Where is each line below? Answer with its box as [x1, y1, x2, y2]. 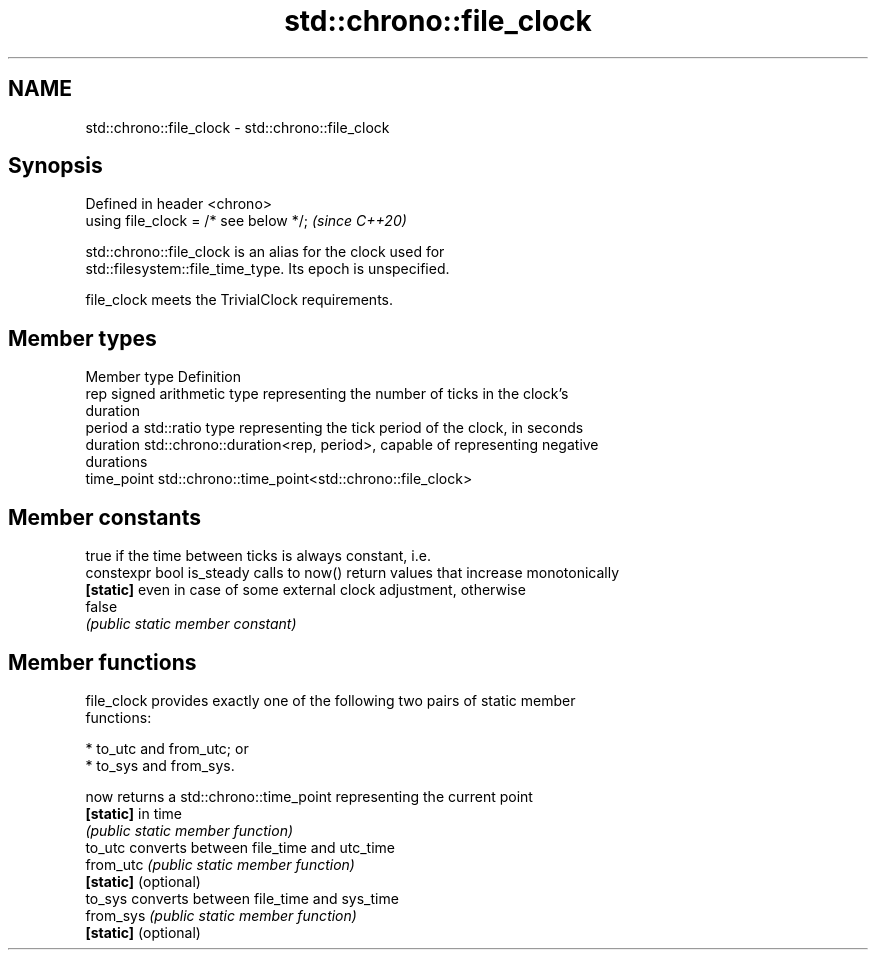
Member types [8, 325, 157, 351]
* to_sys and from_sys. [85, 756, 235, 774]
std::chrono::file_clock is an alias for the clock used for [85, 243, 445, 261]
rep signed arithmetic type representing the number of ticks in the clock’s [85, 385, 569, 403]
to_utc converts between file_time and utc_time [85, 838, 395, 856]
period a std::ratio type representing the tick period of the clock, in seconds [85, 419, 584, 437]
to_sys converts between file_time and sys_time [85, 889, 399, 907]
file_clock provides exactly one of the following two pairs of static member [85, 691, 576, 709]
